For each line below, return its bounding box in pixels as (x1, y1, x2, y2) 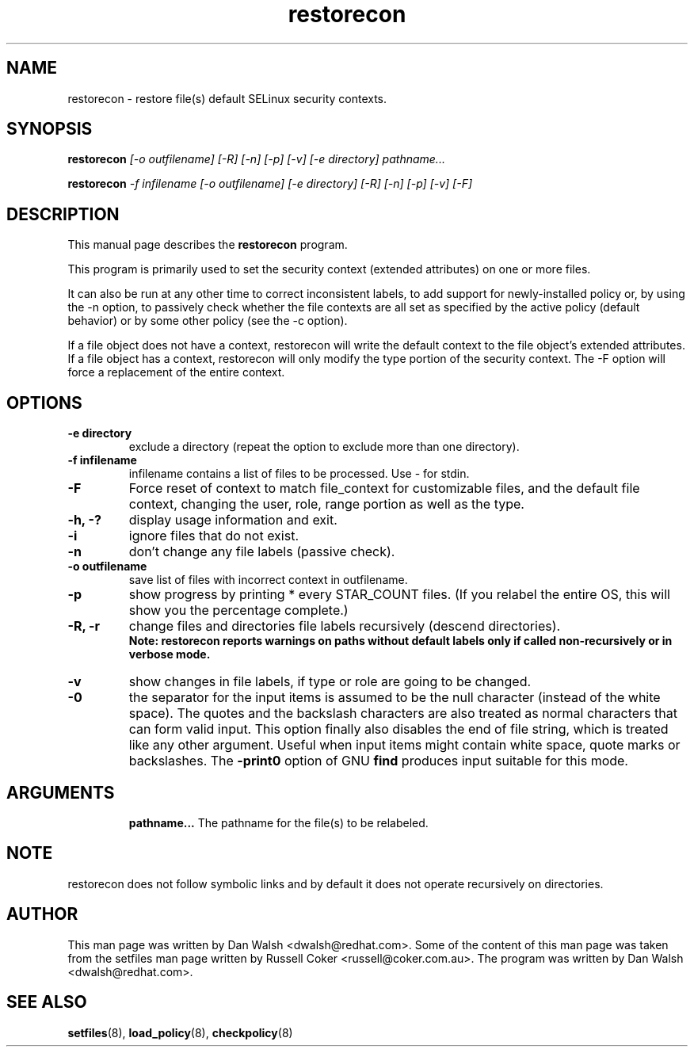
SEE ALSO (6, 992, 87, 1013)
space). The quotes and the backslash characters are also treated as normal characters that (128, 705, 677, 722)
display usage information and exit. (128, 512, 337, 528)
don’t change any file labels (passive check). (128, 544, 395, 560)
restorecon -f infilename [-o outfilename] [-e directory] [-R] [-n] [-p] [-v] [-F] (67, 177, 473, 191)
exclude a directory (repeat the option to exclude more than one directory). (128, 440, 520, 454)
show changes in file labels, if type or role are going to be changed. (128, 673, 532, 690)
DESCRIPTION (6, 204, 120, 224)
